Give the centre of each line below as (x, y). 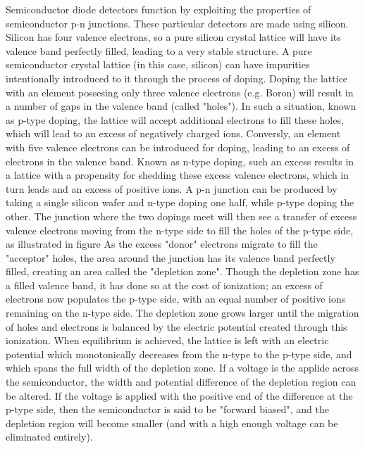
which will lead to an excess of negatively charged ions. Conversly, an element (173, 133)
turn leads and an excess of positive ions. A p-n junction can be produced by (172, 188)
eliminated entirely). (49, 437)
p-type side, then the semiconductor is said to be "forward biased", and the (167, 409)
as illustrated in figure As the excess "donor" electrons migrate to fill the (162, 244)
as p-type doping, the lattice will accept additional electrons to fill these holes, (175, 119)
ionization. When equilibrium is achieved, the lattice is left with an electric (167, 340)
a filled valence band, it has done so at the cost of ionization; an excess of (164, 285)
